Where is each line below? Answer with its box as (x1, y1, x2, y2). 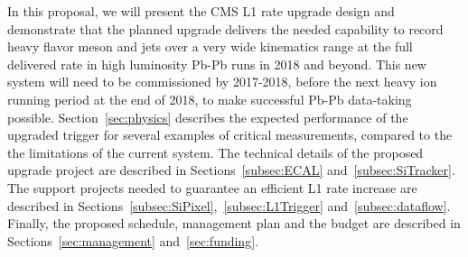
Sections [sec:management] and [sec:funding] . (7, 231, 258, 250)
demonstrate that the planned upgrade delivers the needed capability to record (7, 19, 444, 38)
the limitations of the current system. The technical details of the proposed (7, 142, 424, 161)
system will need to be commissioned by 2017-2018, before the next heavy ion (7, 72, 437, 91)
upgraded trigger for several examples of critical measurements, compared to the (7, 125, 453, 144)
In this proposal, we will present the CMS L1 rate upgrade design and (7, 2, 395, 20)
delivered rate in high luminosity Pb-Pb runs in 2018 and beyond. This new (7, 54, 426, 73)
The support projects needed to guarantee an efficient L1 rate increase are (7, 178, 417, 197)
